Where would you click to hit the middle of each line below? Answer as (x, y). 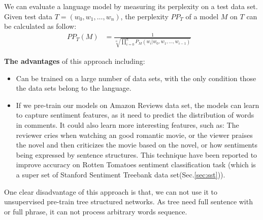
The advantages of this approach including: (75, 61)
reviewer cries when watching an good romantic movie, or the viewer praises (134, 135)
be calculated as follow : (40, 26)
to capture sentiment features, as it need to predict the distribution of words (135, 115)
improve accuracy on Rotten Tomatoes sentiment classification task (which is (136, 164)
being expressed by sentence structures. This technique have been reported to (137, 154)
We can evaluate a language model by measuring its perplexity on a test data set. (131, 6)
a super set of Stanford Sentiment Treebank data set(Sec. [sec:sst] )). (121, 174)
